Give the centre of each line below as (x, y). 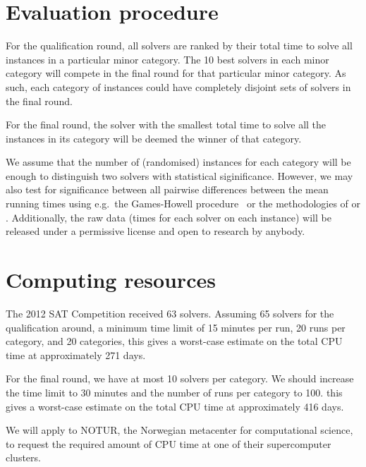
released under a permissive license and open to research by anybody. (155, 231)
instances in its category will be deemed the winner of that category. (154, 138)
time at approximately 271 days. (76, 354)
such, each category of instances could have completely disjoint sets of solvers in (178, 86)
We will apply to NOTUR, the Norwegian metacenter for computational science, (179, 430)
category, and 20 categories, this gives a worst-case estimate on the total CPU (174, 341)
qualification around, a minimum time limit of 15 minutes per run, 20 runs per (176, 327)
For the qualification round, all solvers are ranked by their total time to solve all (179, 46)
